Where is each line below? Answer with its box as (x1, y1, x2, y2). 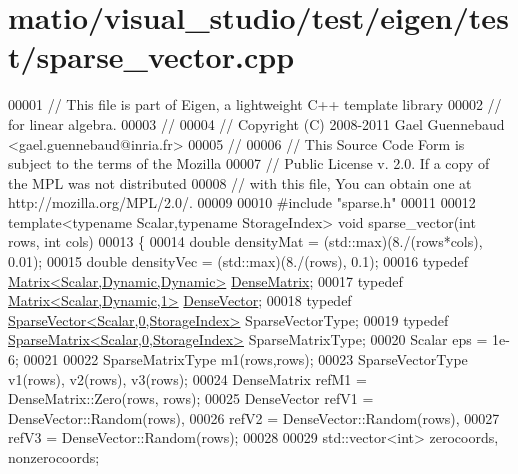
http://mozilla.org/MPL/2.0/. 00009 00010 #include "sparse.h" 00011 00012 (8, 192, 476, 213)
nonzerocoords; (8, 447, 100, 467)
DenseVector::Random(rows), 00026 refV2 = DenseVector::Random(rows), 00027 (8, 407, 500, 428)
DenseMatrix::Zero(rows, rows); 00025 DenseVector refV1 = (8, 388, 374, 409)
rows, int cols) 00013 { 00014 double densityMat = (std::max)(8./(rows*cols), (8, 231, 483, 252)
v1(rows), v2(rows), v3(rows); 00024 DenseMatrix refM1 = (8, 368, 367, 389)
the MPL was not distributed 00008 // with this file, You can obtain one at (8, 172, 472, 193)
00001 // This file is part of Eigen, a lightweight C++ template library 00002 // (8, 94, 502, 115)
